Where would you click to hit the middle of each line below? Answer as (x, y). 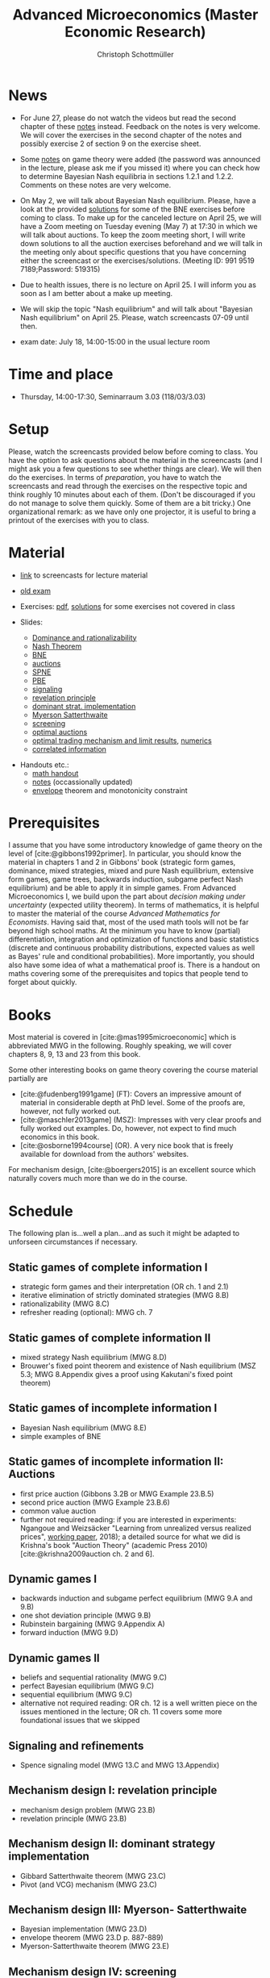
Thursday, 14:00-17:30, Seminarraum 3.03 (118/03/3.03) (113, 396)
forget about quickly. (43, 983)
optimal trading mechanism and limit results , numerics (122, 741)
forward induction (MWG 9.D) (69, 1633)
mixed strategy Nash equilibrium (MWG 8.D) (93, 1357)
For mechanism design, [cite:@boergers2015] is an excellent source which (132, 1170)
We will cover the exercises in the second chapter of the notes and (131, 135)
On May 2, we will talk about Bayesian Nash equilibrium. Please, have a (138, 200)
